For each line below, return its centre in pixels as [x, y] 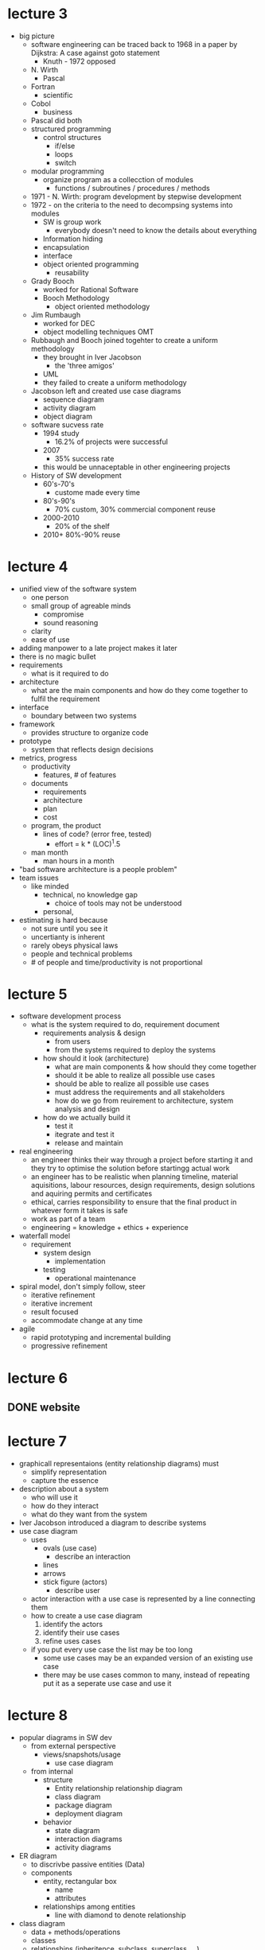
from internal [52, 1771]
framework [37, 724]
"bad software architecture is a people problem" [98, 869]
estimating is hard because [63, 920]
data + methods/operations [76, 1932]
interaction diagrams [88, 1839]
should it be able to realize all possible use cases [135, 1076]
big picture [37, 36]
